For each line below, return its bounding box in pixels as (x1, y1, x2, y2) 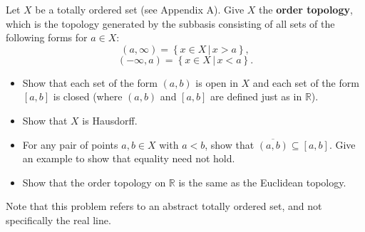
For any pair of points (22, 137, 118, 152)
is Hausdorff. (82, 112, 138, 127)
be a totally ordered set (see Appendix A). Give (35, 2, 245, 16)
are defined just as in (210, 89, 302, 104)
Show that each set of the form (22, 75, 158, 90)
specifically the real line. (6, 212, 111, 227)
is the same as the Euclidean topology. (178, 174, 346, 189)
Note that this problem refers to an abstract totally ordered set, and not (6, 199, 322, 213)
